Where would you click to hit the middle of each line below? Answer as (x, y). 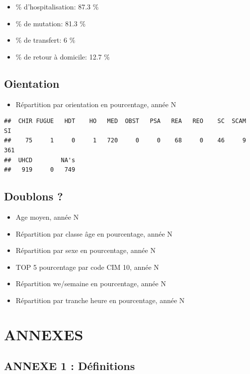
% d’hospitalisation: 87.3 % (57, 6)
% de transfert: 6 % (45, 40)
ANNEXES (44, 334)
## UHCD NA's (40, 160)
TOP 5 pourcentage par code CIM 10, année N (87, 267)
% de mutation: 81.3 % (51, 23)
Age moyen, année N (47, 217)
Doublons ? (34, 196)
